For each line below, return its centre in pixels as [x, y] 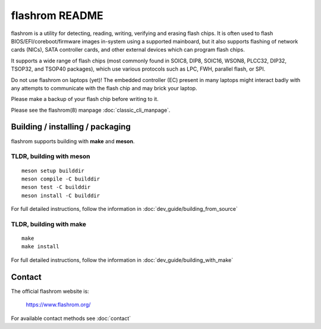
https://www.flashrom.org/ [58, 305]
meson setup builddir [53, 170]
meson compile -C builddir [61, 179]
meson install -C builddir [61, 195]
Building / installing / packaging [71, 127]
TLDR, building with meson [51, 156]
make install [40, 247]
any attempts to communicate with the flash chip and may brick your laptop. [104, 88]
